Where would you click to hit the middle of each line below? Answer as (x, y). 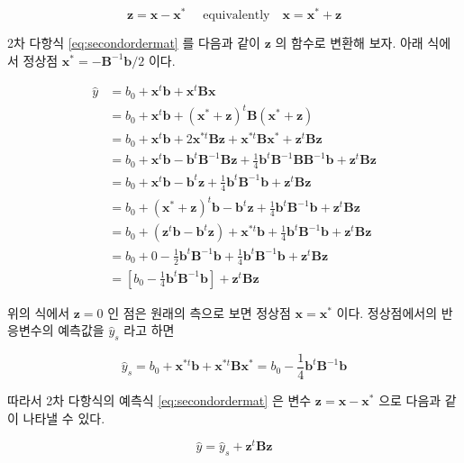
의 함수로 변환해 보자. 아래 (349, 43)
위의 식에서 (39, 312)
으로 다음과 (410, 400)
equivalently (237, 16)
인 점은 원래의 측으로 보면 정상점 (199, 312)
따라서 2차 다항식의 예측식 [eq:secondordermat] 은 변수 (159, 400)
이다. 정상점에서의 (387, 312)
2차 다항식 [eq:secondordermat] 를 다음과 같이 (134, 43)
